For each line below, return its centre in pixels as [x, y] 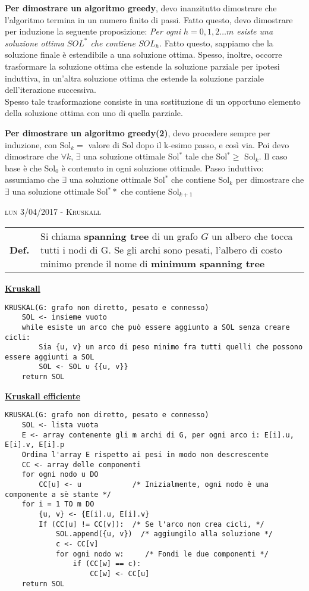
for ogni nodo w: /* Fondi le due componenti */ [162, 554]
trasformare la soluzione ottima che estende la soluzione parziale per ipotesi [142, 66]
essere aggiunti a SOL [50, 357]
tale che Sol [206, 156]
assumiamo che [32, 179]
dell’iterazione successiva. [51, 90]
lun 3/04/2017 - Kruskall [53, 212]
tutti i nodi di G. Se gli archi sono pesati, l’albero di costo [161, 249]
